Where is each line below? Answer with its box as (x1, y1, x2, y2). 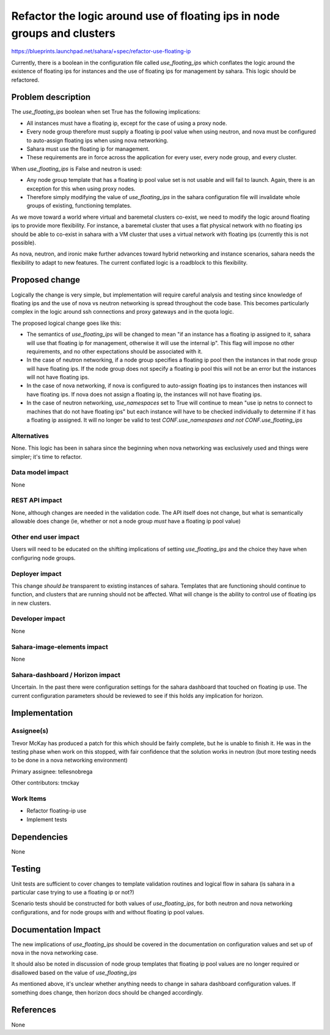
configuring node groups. (11, 554, 76, 561)
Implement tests (26, 816, 67, 823)
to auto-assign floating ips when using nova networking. (26, 137, 169, 144)
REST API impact (11, 496, 62, 505)
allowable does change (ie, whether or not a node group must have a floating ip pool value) (11, 518, 241, 525)
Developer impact (11, 615, 65, 623)
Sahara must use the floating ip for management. (26, 145, 150, 153)
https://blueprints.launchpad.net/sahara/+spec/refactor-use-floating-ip (11, 48, 191, 55)
